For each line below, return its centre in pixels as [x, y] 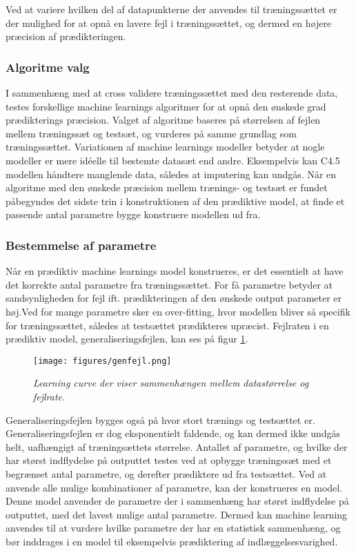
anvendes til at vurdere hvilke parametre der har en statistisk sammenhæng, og [173, 528]
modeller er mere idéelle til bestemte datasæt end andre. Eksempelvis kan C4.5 [173, 160]
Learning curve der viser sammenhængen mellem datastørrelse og [171, 383]
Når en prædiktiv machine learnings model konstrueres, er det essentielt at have [175, 271]
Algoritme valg [48, 67]
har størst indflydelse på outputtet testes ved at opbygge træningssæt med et [169, 460]
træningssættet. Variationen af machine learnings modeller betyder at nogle [165, 147]
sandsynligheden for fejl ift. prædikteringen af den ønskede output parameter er [174, 298]
